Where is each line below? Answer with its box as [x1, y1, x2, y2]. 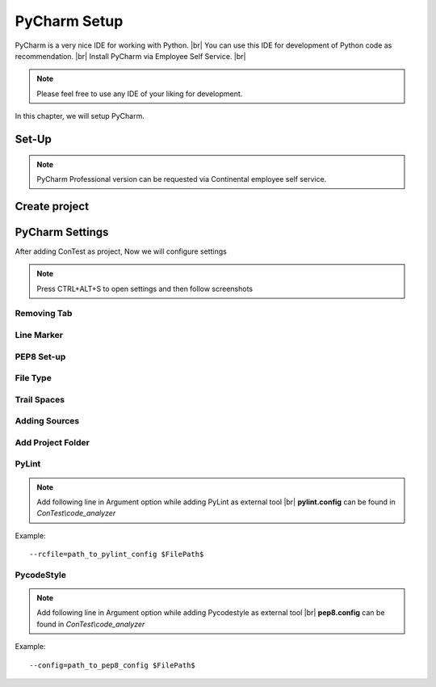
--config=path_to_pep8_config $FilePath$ [29, 660, 195, 670]
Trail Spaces [15, 394, 65, 405]
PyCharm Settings [15, 225, 109, 238]
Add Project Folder [15, 436, 90, 448]
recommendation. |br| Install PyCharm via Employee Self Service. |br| [15, 51, 246, 61]
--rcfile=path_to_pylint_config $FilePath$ [29, 550, 204, 559]
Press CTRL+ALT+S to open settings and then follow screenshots [36, 284, 254, 293]
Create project [15, 199, 89, 213]
